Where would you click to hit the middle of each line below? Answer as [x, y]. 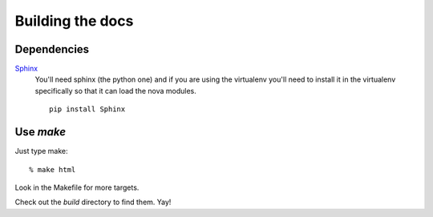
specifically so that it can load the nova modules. [115, 90]
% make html [53, 169]
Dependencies [52, 49]
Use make [40, 132]
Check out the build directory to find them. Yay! [93, 202]
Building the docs [74, 21]
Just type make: [41, 151]
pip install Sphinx [87, 109]
